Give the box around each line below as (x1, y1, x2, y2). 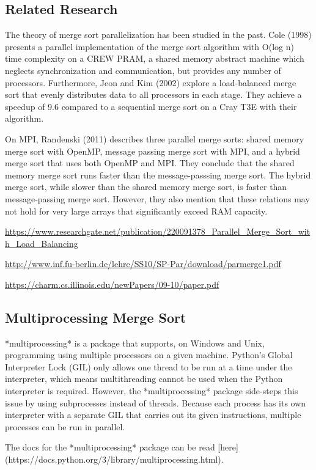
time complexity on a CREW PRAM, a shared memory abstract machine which (5, 52, 304, 65)
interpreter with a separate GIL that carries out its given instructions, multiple (5, 408, 301, 421)
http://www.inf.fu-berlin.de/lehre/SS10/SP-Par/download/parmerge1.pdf (5, 257, 281, 270)
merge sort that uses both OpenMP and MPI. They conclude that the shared (5, 156, 295, 169)
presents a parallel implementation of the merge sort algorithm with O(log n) (5, 40, 294, 53)
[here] (218, 441, 238, 453)
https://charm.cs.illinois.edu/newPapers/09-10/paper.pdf (5, 277, 219, 290)
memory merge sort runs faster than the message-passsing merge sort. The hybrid (5, 168, 311, 181)
